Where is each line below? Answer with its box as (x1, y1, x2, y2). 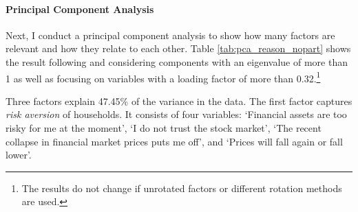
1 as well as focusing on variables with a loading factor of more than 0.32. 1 (6, 69, 321, 85)
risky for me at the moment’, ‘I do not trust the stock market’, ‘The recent (6, 121, 322, 135)
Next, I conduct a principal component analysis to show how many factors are (6, 27, 335, 42)
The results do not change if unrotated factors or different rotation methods (21, 180, 342, 195)
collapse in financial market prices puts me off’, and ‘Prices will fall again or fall (6, 134, 343, 148)
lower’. (6, 148, 32, 162)
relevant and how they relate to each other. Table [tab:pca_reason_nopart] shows (6, 41, 351, 56)
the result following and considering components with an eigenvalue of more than (6, 54, 348, 69)
